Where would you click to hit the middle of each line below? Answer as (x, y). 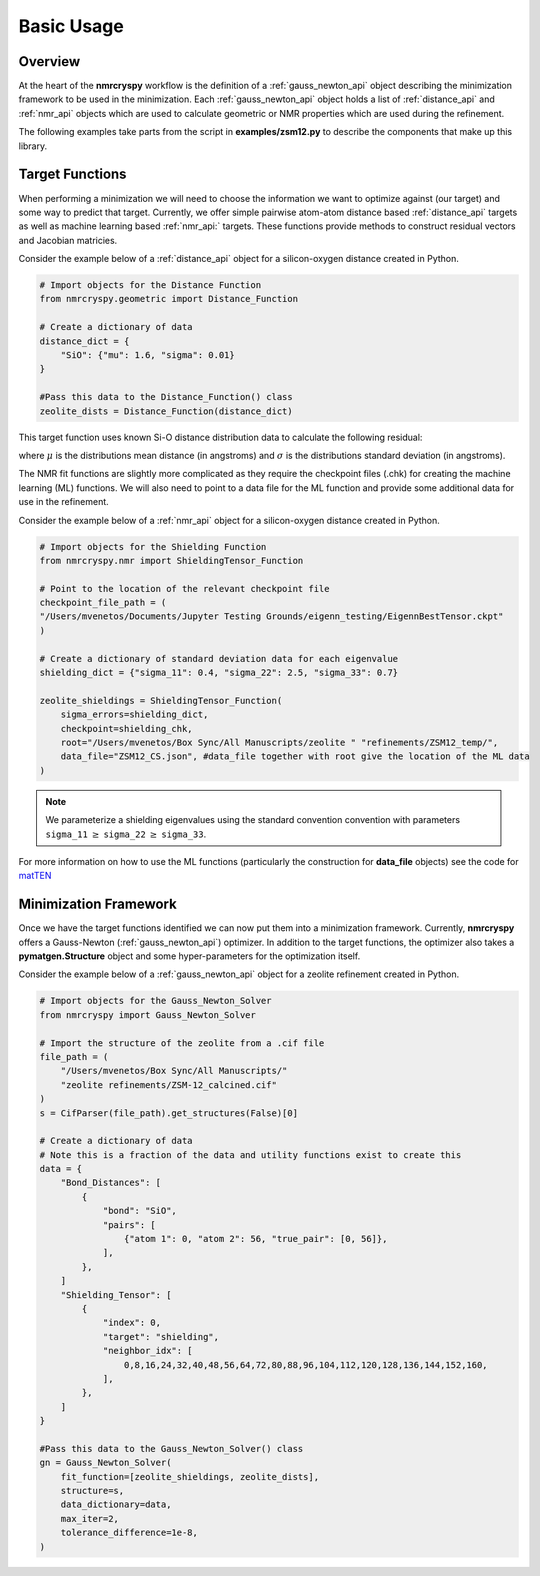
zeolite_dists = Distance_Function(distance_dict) (166, 411)
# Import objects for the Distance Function (150, 285)
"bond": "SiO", (139, 1211)
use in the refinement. (63, 502)
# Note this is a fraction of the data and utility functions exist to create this (250, 1154)
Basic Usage (71, 26)
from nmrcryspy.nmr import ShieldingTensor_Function (171, 560)
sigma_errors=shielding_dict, (134, 714)
